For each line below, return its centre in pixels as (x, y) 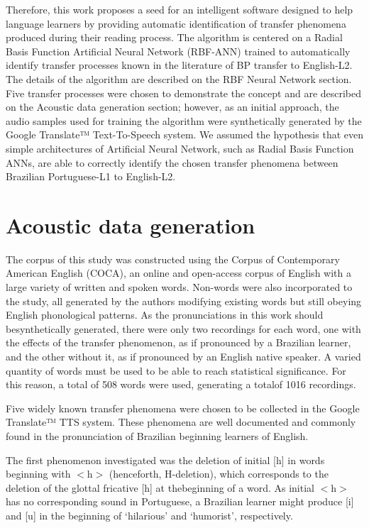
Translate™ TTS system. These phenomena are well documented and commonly (181, 422)
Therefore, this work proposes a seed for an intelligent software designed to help (180, 9)
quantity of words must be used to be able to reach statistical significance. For (176, 370)
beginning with (38, 474)
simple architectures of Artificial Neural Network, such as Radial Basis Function (180, 148)
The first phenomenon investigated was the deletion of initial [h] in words (165, 460)
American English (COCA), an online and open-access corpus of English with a (178, 273)
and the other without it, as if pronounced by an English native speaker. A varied (183, 356)
